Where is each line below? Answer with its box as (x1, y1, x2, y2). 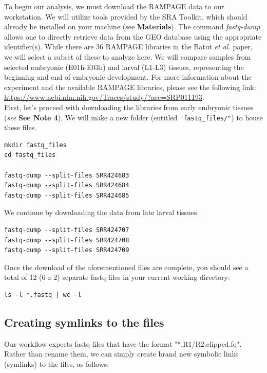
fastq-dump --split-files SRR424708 (4, 236, 129, 244)
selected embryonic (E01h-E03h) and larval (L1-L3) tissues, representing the (4, 61, 244, 72)
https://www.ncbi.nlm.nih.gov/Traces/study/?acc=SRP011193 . (4, 92, 204, 102)
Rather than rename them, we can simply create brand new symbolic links (4, 348, 239, 359)
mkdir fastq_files (4, 141, 67, 149)
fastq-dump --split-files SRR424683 (4, 171, 129, 179)
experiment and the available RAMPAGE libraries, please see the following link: (4, 81, 256, 92)
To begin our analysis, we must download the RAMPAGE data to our (4, 1, 224, 11)
